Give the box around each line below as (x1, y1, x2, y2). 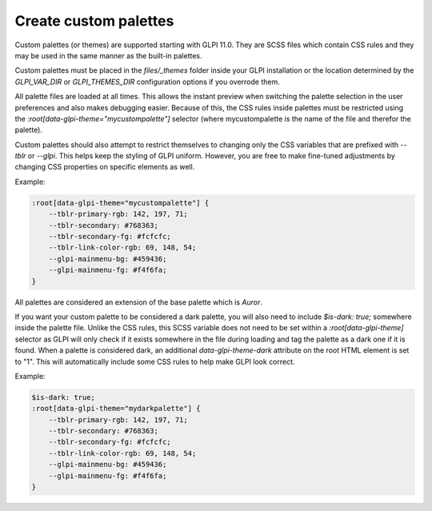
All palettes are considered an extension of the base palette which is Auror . (14, 297, 263, 307)
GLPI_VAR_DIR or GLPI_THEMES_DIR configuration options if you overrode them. (14, 77, 280, 86)
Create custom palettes (14, 12, 174, 30)
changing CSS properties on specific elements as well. (14, 162, 195, 172)
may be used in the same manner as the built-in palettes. (14, 50, 203, 60)
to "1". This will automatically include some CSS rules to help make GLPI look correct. (14, 357, 295, 366)
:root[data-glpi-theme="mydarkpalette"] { (31, 404, 201, 413)
